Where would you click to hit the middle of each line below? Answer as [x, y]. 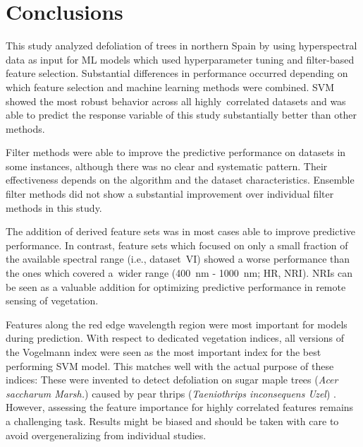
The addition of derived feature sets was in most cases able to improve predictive [181, 231]
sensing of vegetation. [52, 300]
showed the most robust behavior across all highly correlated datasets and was [176, 101]
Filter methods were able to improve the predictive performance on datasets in [176, 152]
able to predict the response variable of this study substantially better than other [181, 115]
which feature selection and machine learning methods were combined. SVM [170, 87]
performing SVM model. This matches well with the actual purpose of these [170, 365]
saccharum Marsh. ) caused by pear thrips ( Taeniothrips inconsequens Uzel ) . [171, 393]
